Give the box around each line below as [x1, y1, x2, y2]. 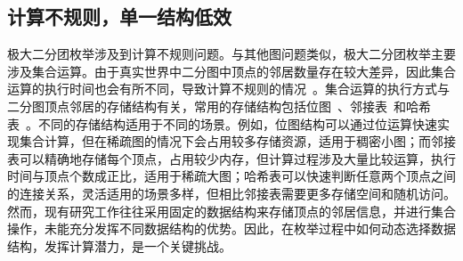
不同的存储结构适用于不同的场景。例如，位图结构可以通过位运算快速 [37, 114, 437, 133]
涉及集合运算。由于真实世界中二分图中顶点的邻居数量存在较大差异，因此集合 [7, 61, 456, 80]
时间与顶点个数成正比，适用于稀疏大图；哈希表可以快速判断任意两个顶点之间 [7, 167, 456, 185]
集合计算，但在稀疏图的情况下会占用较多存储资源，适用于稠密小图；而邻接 [19, 132, 456, 151]
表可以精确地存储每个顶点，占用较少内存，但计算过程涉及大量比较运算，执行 [7, 149, 456, 167]
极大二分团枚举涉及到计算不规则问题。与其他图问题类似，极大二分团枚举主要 [7, 45, 456, 63]
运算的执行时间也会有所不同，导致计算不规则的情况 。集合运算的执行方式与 [7, 79, 450, 98]
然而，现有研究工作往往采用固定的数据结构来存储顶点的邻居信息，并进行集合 [7, 201, 456, 220]
